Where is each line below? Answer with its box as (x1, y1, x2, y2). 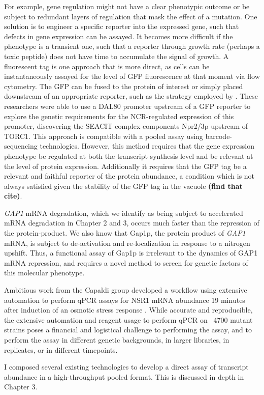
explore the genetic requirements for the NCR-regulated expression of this (4, 110, 234, 121)
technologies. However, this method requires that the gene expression (40, 140, 254, 151)
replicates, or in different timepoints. (4, 344, 118, 355)
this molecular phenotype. (4, 267, 85, 278)
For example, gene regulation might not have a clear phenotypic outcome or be (4, 1, 250, 11)
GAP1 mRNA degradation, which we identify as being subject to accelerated (4, 207, 243, 218)
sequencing (4, 140, 38, 151)
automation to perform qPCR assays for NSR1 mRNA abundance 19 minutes (4, 294, 245, 305)
